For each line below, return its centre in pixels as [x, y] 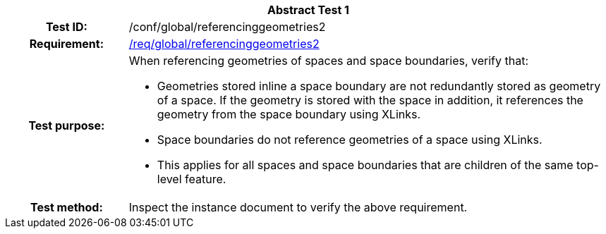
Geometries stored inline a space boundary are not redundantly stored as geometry [379, 86]
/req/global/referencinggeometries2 [224, 44]
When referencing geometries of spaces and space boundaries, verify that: [329, 61]
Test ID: [66, 27]
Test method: [66, 207]
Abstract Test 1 [308, 10]
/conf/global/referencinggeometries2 [227, 27]
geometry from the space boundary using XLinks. [289, 114]
